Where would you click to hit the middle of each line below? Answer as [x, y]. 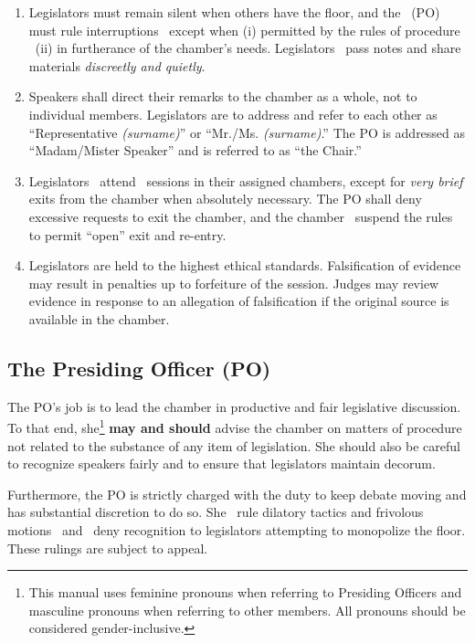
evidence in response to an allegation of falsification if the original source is [239, 301]
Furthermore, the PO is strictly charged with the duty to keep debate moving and [237, 494]
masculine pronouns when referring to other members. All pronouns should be [247, 610]
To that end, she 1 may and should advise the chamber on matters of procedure [235, 426]
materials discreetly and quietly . [117, 65]
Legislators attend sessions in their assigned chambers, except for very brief [246, 180]
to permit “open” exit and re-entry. [127, 234]
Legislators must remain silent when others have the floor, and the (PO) [234, 12]
